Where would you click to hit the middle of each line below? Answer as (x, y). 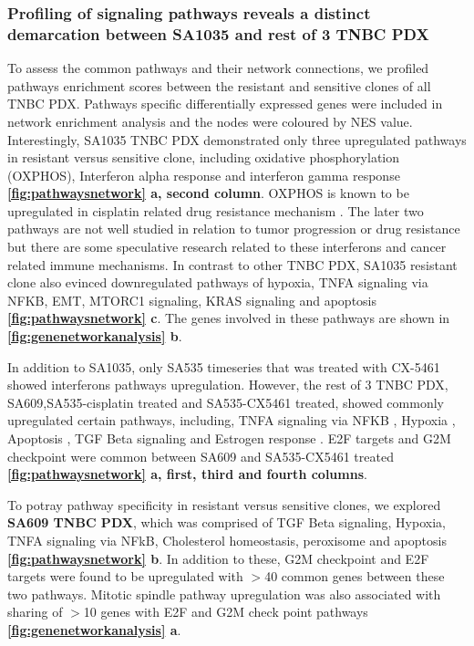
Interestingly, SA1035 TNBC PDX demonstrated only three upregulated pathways (237, 139)
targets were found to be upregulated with (125, 576)
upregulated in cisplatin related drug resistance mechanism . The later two (216, 210)
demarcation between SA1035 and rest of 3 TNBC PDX (218, 33)
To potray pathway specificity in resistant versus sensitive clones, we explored (224, 504)
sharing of (35, 612)
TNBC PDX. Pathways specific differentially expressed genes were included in (225, 104)
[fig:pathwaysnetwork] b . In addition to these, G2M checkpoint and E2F (218, 558)
